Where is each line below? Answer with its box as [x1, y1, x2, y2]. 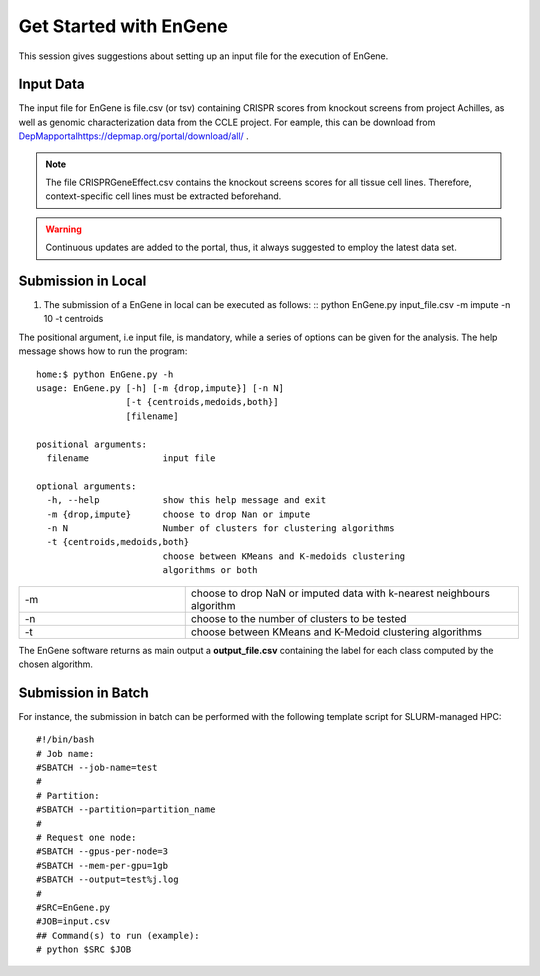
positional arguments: [36, 438, 148, 450]
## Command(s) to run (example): [36, 930, 200, 941]
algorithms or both [162, 565, 259, 576]
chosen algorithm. [18, 658, 94, 670]
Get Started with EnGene [18, 15, 229, 37]
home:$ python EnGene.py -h [36, 368, 174, 380]
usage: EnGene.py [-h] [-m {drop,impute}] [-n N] [36, 383, 285, 394]
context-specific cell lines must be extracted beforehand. [45, 190, 282, 202]
